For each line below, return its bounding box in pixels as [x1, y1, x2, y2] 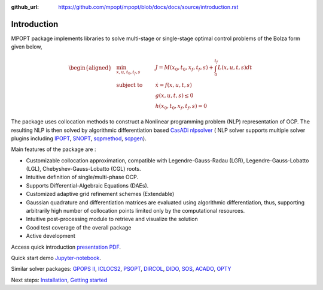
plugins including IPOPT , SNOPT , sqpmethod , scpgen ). [11, 135, 147, 142]
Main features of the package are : [11, 146, 96, 153]
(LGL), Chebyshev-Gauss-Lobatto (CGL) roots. [26, 165, 141, 173]
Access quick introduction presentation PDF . [11, 243, 121, 250]
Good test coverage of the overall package [26, 223, 132, 231]
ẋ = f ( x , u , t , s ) [155, 81, 193, 88]
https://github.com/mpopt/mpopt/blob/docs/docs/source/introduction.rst [58, 4, 239, 10]
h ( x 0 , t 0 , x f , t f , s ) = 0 [155, 102, 208, 111]
